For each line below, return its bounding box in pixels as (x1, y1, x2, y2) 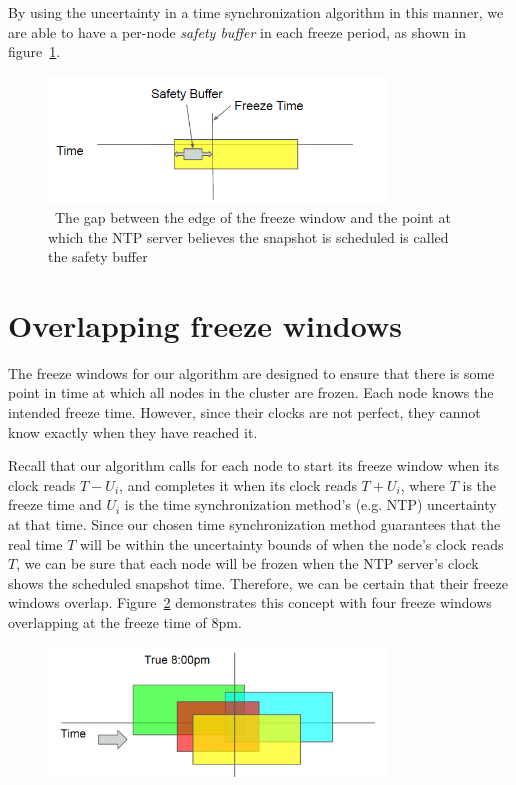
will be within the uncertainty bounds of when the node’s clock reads (79, 533, 504, 554)
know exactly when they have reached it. (8, 421, 258, 442)
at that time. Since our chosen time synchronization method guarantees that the (8, 513, 501, 534)
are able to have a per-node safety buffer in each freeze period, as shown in (8, 21, 466, 42)
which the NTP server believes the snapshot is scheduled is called (48, 226, 449, 247)
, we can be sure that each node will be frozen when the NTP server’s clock (16, 553, 479, 574)
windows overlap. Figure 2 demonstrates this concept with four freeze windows (8, 592, 492, 613)
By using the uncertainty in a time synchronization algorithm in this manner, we (8, 2, 504, 22)
